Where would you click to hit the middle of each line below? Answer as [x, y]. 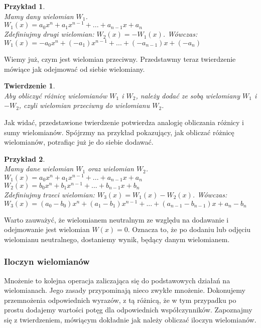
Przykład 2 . [25, 158]
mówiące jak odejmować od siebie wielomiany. [75, 69]
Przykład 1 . [25, 6]
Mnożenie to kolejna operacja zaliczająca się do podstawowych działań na [117, 280]
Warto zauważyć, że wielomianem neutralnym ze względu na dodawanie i [116, 219]
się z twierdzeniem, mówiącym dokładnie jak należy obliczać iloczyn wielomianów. [130, 320]
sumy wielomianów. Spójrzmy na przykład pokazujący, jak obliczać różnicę [119, 132]
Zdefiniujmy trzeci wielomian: [49, 195]
